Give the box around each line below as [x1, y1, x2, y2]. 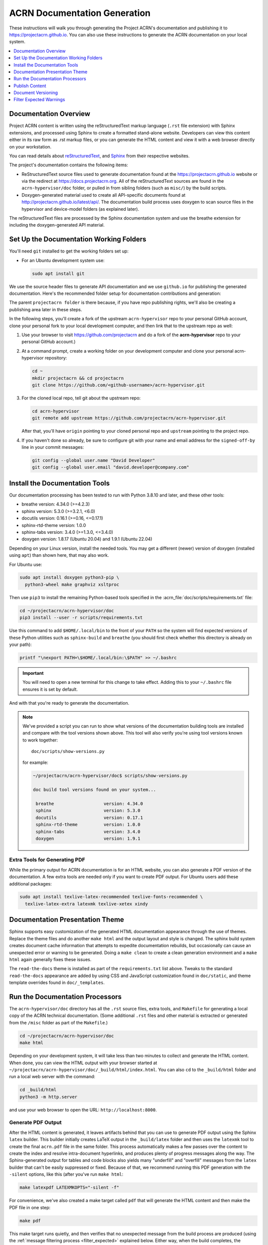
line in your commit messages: [21, 444, 84, 450]
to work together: [22, 737, 58, 743]
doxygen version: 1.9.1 [35, 836, 141, 841]
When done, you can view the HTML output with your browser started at [9, 1060, 157, 1066]
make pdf [19, 1218, 41, 1224]
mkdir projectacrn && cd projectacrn [32, 375, 124, 381]
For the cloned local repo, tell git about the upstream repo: [21, 395, 141, 401]
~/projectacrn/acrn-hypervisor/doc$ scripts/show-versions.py [33, 773, 188, 779]
